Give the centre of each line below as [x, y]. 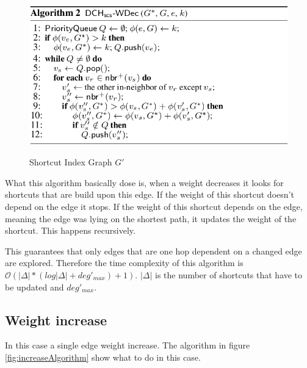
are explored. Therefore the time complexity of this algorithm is [124, 263]
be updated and [34, 287]
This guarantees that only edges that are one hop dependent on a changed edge [153, 251]
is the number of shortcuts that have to [229, 275]
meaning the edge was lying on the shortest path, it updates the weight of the [151, 218]
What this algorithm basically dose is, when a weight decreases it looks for [144, 182]
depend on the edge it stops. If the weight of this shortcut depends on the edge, [154, 207]
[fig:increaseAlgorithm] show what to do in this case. [103, 357]
